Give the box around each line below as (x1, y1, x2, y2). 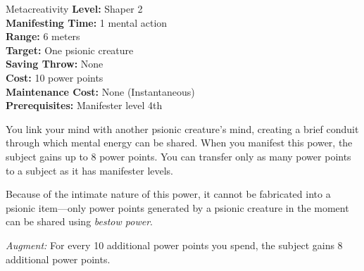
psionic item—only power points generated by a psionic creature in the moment (6, 200, 349, 215)
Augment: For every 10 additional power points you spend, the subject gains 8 (6, 237, 343, 252)
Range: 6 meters (6, 29, 80, 44)
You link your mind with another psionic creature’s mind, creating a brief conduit (6, 121, 359, 136)
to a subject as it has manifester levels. (6, 163, 173, 177)
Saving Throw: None (6, 56, 103, 71)
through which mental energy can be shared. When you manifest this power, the (6, 135, 353, 150)
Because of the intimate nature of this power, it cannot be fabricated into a (6, 187, 331, 201)
